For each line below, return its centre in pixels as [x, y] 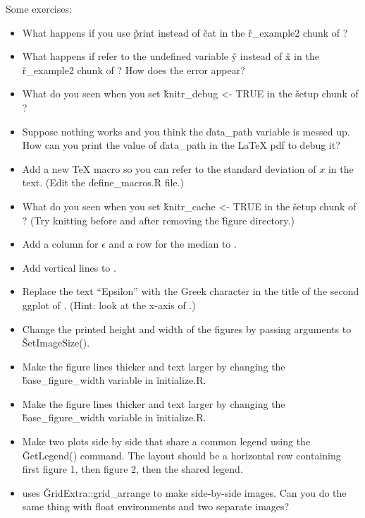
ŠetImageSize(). [56, 343]
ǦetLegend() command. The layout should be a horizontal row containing [181, 455]
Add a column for [60, 244]
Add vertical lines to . [69, 267]
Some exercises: [39, 8]
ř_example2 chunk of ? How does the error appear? [134, 70]
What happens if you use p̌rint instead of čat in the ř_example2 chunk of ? [185, 32]
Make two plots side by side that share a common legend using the [166, 441]
